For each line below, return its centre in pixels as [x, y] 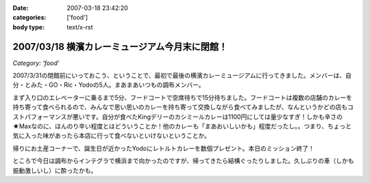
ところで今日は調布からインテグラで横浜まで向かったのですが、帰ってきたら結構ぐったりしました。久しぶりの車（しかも [183, 161]
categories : [29, 18]
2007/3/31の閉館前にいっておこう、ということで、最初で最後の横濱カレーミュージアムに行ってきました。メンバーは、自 [182, 76]
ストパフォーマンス [40, 117]
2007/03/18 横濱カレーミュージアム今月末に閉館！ [120, 47]
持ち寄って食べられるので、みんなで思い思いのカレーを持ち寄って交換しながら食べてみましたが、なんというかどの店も [180, 107]
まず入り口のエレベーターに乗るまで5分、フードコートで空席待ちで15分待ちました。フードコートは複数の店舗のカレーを [183, 97]
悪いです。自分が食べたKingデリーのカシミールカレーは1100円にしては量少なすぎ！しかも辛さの [207, 117]
